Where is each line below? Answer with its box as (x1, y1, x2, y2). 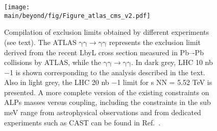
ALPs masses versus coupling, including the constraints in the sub (4, 97, 211, 107)
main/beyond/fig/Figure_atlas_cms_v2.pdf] (4, 12, 151, 19)
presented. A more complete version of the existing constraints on (4, 86, 209, 97)
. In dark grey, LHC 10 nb (131, 57, 213, 68)
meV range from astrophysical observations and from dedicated (4, 107, 201, 118)
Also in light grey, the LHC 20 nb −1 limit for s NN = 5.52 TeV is (4, 77, 212, 88)
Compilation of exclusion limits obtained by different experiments (4, 27, 209, 37)
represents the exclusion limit (109, 36, 201, 47)
